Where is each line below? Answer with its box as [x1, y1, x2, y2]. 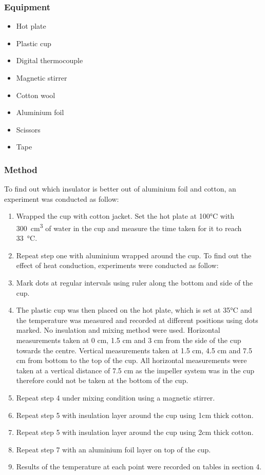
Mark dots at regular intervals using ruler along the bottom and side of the [16, 277, 253, 288]
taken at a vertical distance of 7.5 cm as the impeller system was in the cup [16, 365, 254, 375]
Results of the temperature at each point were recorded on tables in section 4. [16, 461, 262, 472]
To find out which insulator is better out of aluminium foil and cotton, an [4, 183, 236, 194]
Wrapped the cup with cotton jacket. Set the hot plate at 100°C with [16, 211, 234, 221]
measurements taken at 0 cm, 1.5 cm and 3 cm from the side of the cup [16, 334, 241, 345]
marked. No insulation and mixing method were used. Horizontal [16, 325, 220, 335]
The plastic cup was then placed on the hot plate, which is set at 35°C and [16, 305, 252, 315]
